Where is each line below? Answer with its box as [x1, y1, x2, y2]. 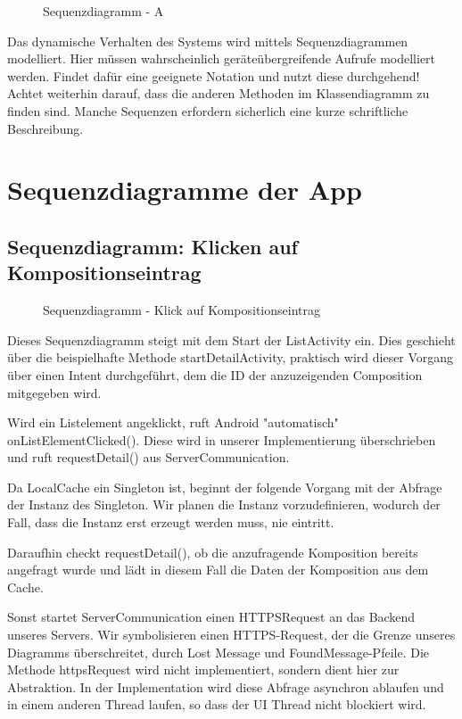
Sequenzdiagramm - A [43, 2, 164, 20]
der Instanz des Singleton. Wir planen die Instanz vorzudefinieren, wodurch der [7, 495, 441, 514]
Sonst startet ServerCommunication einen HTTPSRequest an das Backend [7, 607, 416, 626]
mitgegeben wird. [7, 383, 102, 401]
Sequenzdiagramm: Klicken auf [7, 232, 298, 260]
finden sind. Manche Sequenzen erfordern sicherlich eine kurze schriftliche [7, 101, 408, 120]
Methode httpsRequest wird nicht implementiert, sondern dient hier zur [7, 660, 400, 679]
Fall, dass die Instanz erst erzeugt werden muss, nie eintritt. [7, 513, 334, 532]
